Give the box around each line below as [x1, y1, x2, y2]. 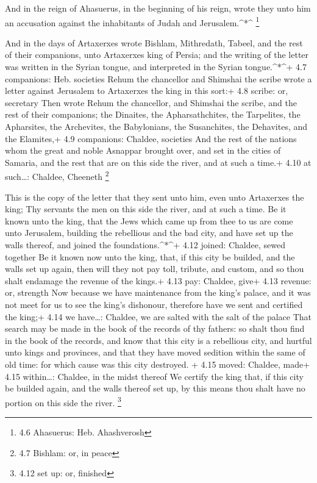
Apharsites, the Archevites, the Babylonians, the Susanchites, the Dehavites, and [5, 120, 308, 132]
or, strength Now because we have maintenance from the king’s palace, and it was [5, 286, 311, 299]
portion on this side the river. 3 [5, 394, 121, 409]
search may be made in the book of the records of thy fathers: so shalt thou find [5, 322, 305, 335]
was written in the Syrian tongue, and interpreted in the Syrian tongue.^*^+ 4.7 [5, 60, 307, 73]
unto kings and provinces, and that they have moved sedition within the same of [5, 346, 305, 359]
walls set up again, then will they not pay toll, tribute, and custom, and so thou [5, 262, 304, 275]
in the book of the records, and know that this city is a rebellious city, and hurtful [5, 334, 312, 346]
